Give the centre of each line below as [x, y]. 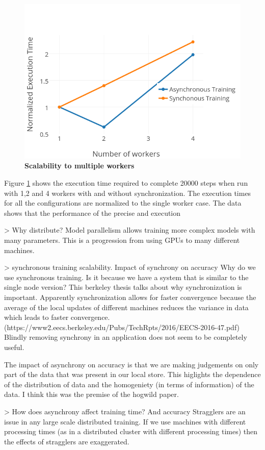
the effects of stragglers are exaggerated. [67, 441]
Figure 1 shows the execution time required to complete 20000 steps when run [126, 183]
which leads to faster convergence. [57, 317]
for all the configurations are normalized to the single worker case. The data [123, 203]
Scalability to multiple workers [79, 166]
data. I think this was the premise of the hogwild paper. [91, 394]
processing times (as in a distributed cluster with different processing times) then [131, 431]
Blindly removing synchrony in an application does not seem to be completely [126, 337]
